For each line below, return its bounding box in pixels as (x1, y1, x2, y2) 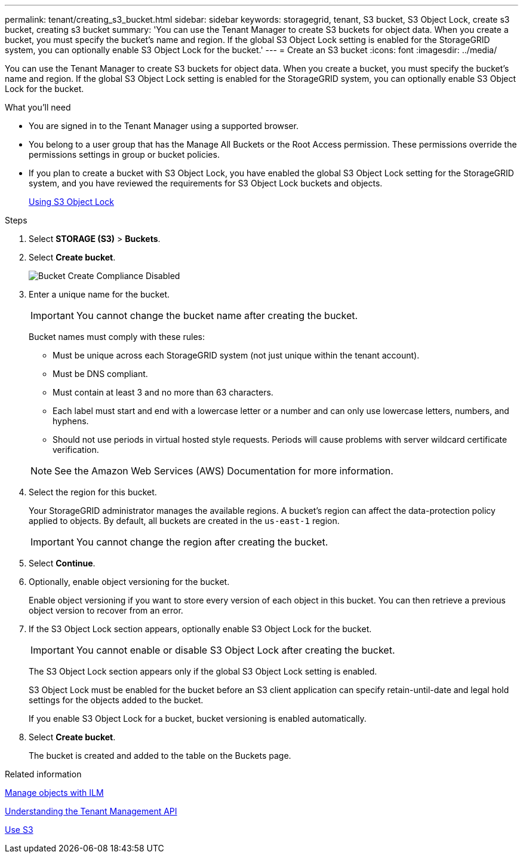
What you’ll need (5, 102, 71, 112)
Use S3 (5, 825, 33, 835)
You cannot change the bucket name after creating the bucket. (76, 310, 358, 321)
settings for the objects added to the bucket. (29, 695, 204, 705)
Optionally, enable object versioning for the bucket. (29, 577, 230, 587)
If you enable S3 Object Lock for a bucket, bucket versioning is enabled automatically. (29, 713, 367, 724)
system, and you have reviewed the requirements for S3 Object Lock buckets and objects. (29, 178, 383, 188)
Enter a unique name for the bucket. (29, 289, 170, 299)
